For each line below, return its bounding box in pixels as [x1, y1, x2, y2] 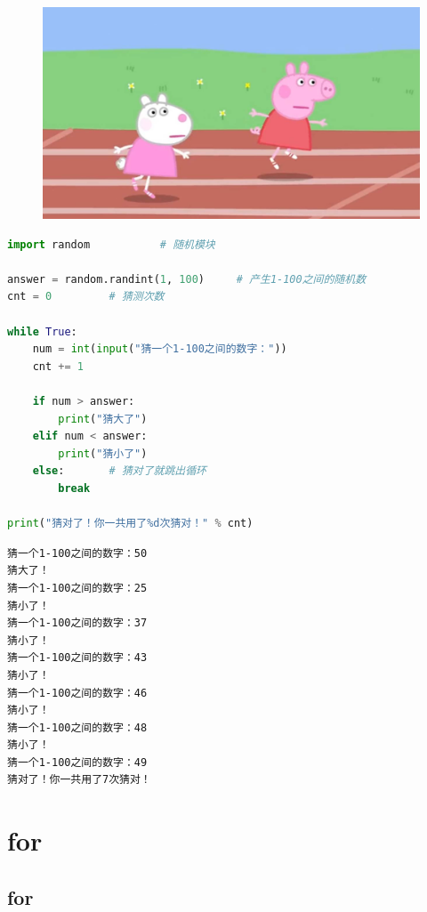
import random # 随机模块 [7, 238, 215, 251]
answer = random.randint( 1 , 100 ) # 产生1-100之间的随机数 [7, 272, 367, 286]
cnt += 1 [32, 359, 84, 373]
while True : [7, 325, 77, 338]
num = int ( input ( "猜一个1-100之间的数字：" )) [32, 343, 287, 356]
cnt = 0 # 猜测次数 [7, 290, 165, 303]
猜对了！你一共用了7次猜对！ [7, 773, 151, 787]
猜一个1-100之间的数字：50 [7, 546, 148, 560]
